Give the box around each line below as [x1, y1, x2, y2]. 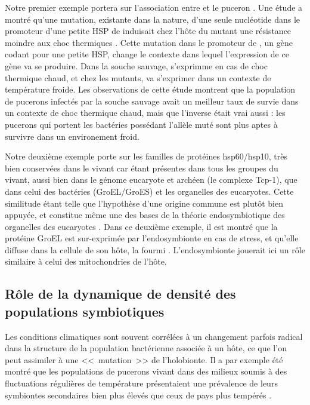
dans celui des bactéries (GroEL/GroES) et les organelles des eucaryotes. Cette [5, 185, 294, 197]
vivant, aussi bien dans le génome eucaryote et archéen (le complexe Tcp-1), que [5, 173, 297, 186]
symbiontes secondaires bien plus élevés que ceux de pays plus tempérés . [5, 388, 272, 401]
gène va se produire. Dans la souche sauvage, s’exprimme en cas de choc [5, 59, 268, 72]
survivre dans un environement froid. [5, 130, 139, 142]
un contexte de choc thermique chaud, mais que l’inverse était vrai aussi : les [5, 106, 286, 119]
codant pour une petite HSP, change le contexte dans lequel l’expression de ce [5, 48, 289, 60]
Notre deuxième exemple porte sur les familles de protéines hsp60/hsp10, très [5, 150, 287, 162]
